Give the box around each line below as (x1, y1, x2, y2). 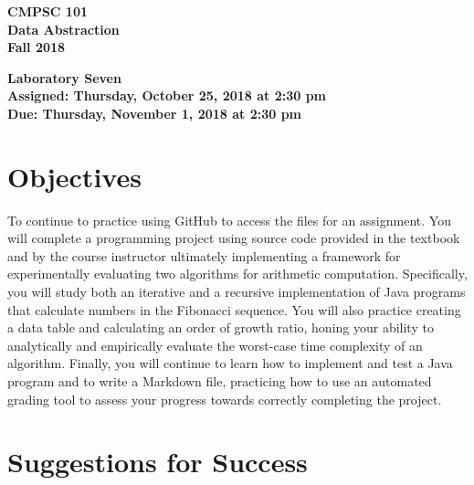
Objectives (7, 157, 142, 195)
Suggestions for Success (7, 443, 308, 480)
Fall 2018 (7, 37, 66, 57)
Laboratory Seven (7, 68, 121, 87)
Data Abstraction (7, 19, 120, 38)
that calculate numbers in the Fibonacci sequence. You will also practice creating (7, 300, 461, 319)
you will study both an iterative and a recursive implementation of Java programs (7, 282, 466, 301)
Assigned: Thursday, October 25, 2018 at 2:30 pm (7, 86, 327, 105)
